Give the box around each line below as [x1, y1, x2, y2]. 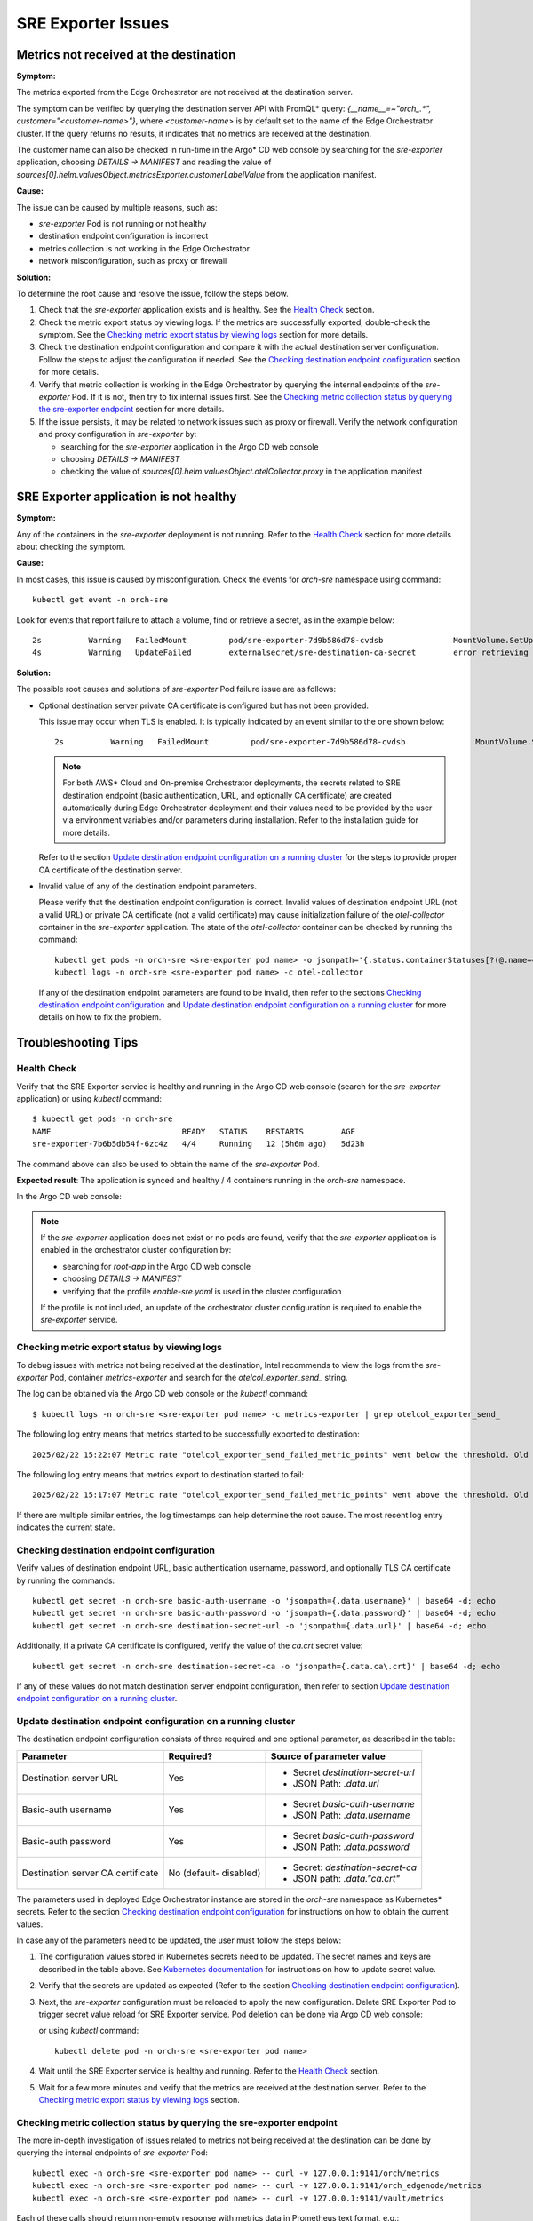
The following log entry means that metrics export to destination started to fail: [16, 1469, 305, 1479]
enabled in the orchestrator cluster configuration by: [40, 1245, 232, 1255]
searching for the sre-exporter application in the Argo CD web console [60, 441, 319, 452]
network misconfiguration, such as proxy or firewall [38, 256, 227, 267]
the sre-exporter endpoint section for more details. [38, 404, 225, 415]
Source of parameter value [270, 1750, 386, 1763]
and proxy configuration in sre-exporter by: [38, 429, 197, 440]
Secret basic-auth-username [292, 1797, 416, 1810]
